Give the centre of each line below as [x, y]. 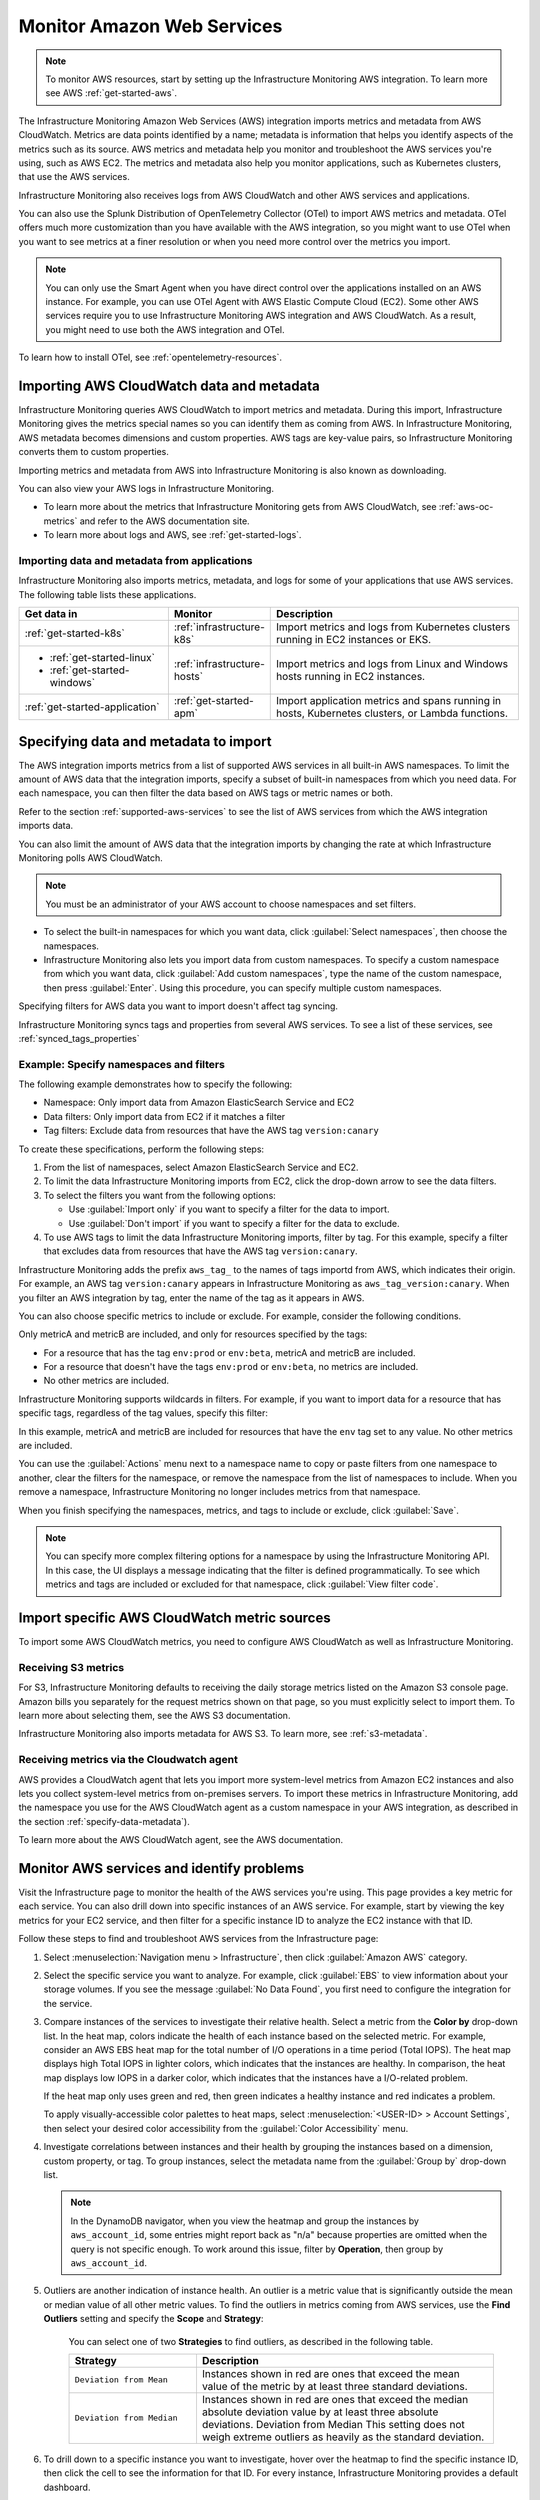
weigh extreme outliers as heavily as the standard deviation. [343, 2437]
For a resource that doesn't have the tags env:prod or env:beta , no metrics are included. [231, 1367]
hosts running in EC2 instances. [350, 677]
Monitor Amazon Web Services [150, 26]
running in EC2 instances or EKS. [353, 640]
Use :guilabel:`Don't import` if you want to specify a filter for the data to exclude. [234, 1223]
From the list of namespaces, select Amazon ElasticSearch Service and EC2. [201, 1167]
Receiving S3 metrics [71, 1667]
